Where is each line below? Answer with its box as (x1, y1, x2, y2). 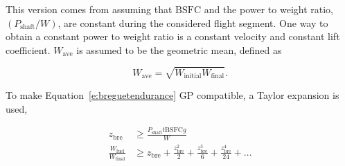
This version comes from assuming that (6, 2, 172, 16)
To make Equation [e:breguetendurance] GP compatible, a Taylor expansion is (6, 87, 339, 102)
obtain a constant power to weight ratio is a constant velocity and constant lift (6, 29, 340, 44)
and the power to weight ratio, (204, 2, 334, 16)
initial (184, 72, 202, 80)
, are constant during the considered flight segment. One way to (57, 15, 328, 30)
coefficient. (6, 42, 51, 57)
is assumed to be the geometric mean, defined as (76, 42, 282, 57)
